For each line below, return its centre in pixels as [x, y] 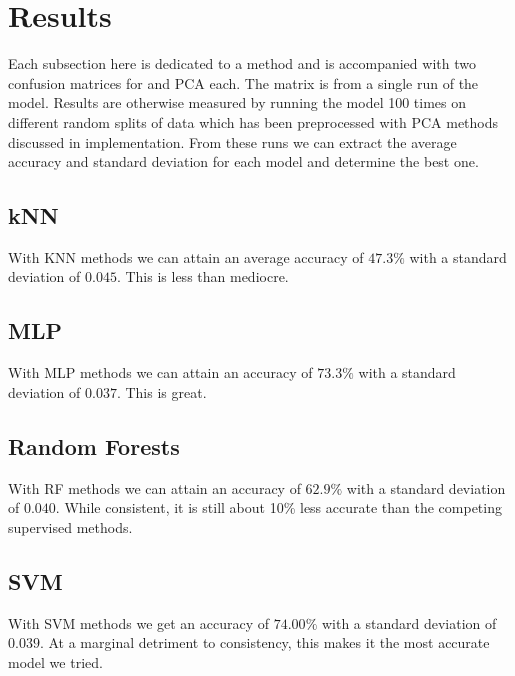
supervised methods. [70, 526]
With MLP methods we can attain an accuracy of [160, 372]
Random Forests [94, 445]
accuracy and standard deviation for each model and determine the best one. [243, 161]
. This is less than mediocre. [202, 276]
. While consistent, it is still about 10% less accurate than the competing [278, 507]
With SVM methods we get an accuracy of [139, 622]
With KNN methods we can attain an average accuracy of [186, 256]
